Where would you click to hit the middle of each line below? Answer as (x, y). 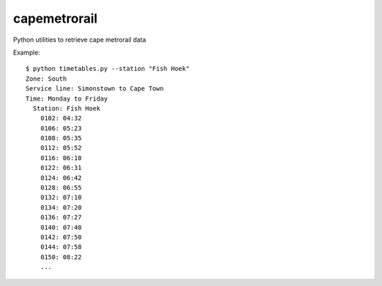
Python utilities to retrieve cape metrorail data (80, 40)
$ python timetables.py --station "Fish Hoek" (108, 69)
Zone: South (46, 79)
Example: (27, 52)
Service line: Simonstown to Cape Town (95, 89)
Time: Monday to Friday (67, 98)
